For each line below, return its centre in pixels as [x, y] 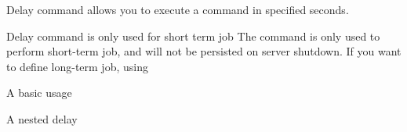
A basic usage [39, 93]
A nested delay [42, 118]
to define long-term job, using [77, 66]
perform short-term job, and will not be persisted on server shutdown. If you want [204, 51]
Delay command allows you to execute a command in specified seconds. [178, 9]
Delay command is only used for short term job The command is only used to [193, 36]
